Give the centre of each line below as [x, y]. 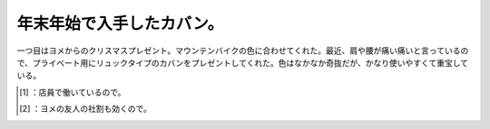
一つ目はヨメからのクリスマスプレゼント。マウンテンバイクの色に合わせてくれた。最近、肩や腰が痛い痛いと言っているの [243, 51]
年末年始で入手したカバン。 [120, 23]
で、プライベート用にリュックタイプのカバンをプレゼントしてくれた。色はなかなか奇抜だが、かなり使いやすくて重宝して [243, 62]
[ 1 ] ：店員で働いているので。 [73, 92]
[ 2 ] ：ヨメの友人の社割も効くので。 [85, 109]
